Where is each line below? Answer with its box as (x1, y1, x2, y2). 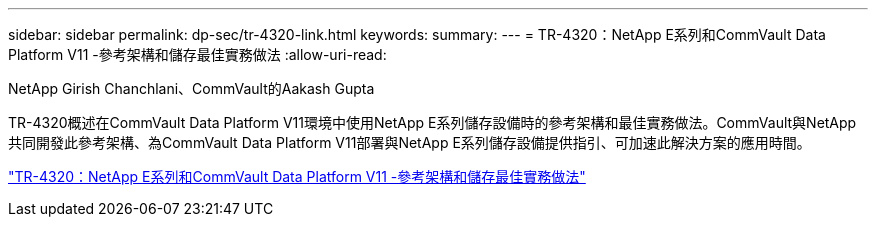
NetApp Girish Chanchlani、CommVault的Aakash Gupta (8, 80, 375, 97)
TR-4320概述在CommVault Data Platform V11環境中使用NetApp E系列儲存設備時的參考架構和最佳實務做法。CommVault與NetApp (8, 114, 857, 131)
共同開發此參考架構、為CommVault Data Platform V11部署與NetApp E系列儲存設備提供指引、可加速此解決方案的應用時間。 (8, 134, 811, 151)
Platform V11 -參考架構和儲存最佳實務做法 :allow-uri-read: (8, 46, 387, 63)
